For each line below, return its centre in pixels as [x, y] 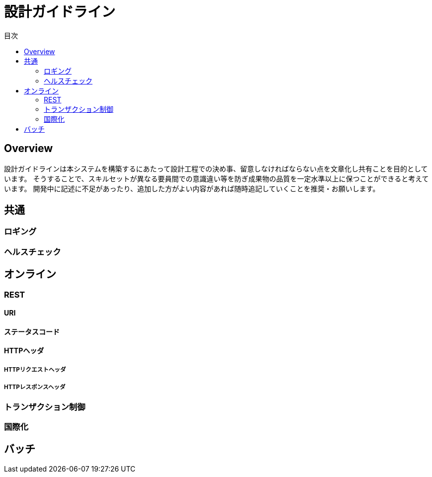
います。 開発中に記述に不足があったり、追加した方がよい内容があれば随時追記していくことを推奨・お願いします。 [192, 188]
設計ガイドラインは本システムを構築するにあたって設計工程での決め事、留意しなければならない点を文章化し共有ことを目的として [216, 168]
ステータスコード [32, 331]
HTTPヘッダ [24, 351]
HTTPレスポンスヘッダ [35, 387]
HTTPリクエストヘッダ [35, 369]
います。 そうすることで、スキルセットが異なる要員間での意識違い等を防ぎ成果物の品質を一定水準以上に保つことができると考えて [216, 178]
